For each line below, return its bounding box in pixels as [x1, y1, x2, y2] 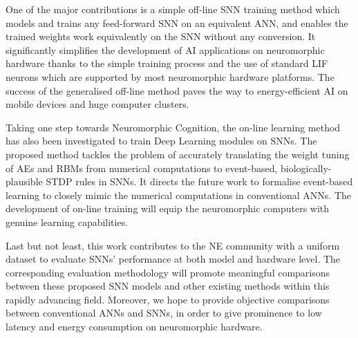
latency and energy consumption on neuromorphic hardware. [6, 319, 263, 334]
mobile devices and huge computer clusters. [6, 97, 189, 111]
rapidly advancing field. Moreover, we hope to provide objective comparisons [6, 292, 330, 306]
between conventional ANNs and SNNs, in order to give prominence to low [6, 306, 322, 320]
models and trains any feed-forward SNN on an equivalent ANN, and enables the [6, 15, 348, 30]
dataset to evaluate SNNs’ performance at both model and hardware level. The [6, 252, 341, 266]
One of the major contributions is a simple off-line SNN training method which [6, 2, 340, 16]
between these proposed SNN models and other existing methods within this [6, 279, 330, 293]
